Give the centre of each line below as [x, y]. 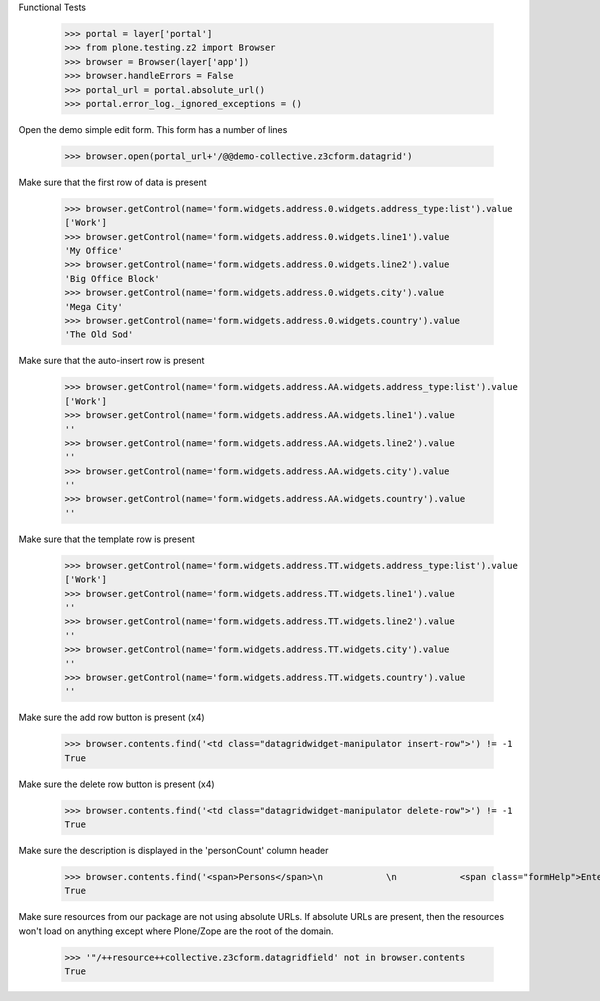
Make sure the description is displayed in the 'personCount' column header [173, 851]
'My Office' [94, 251]
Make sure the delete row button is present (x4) [116, 784]
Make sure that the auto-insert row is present [111, 361]
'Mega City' [94, 306]
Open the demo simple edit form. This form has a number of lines [153, 129]
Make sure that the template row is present [106, 539]
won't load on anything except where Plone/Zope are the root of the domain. [176, 931]
